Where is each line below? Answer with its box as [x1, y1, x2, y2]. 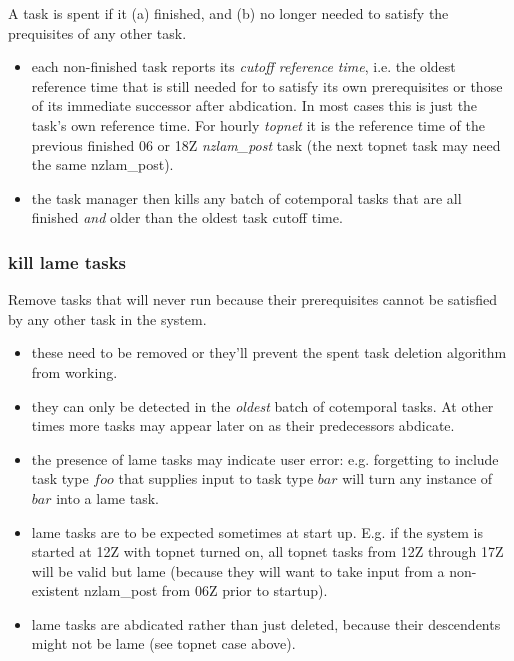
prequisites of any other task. [8, 22, 187, 43]
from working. [31, 361, 118, 382]
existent [31, 580, 80, 601]
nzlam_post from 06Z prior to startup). [83, 580, 328, 601]
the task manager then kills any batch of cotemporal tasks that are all [31, 187, 462, 208]
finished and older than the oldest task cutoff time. [31, 207, 343, 228]
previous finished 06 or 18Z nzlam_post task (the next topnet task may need [31, 134, 501, 155]
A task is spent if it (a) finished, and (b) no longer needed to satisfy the [8, 3, 449, 23]
